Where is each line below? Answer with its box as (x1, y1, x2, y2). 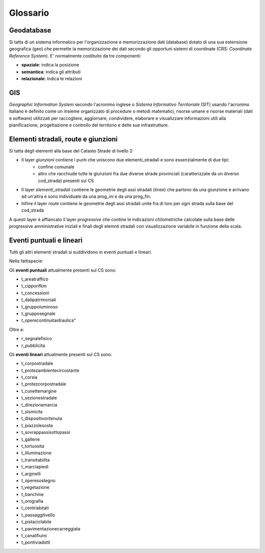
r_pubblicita (21, 342, 45, 348)
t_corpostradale (21, 361, 53, 367)
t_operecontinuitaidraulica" (21, 317, 76, 323)
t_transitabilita (21, 457, 50, 462)
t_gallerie (21, 436, 40, 442)
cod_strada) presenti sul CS (38, 178, 94, 184)
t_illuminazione (21, 450, 52, 456)
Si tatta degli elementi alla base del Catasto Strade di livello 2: (9, 148, 134, 154)
